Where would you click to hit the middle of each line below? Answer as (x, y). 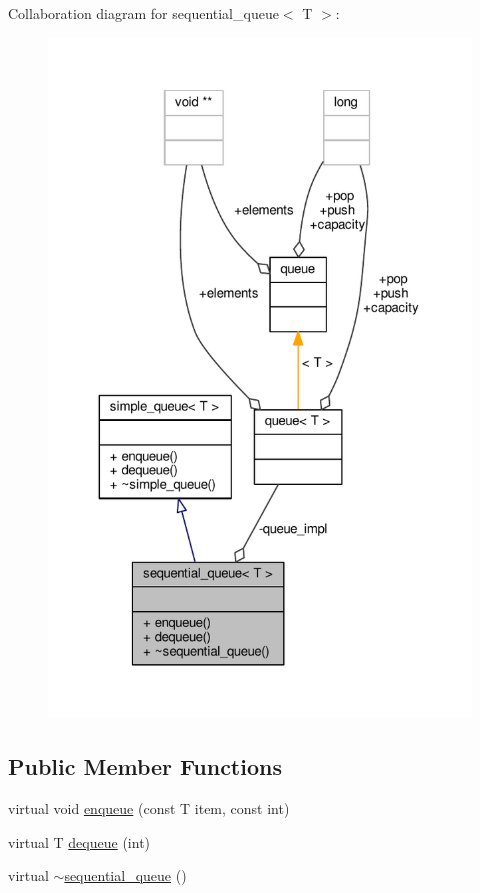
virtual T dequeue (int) (79, 841)
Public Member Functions (145, 766)
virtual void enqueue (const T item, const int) (149, 807)
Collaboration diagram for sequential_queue (143, 13)
